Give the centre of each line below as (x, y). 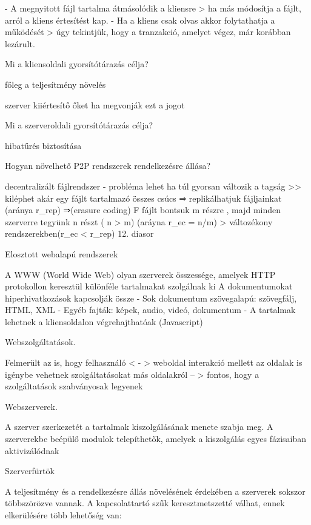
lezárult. (20, 43)
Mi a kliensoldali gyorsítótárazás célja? (77, 64)
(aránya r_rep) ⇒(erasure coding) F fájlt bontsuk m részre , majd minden (143, 210)
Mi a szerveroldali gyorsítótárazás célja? (79, 125)
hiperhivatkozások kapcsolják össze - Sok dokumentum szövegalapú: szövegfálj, (151, 298)
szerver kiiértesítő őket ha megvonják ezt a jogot (95, 104)
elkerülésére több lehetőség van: (63, 515)
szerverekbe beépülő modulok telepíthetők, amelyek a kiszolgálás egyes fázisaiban (156, 439)
